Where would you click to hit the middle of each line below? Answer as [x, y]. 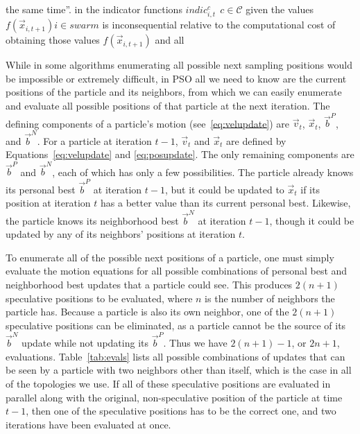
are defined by [256, 140]
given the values [280, 9]
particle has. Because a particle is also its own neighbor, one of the [147, 312]
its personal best [41, 189]
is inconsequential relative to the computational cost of [219, 25]
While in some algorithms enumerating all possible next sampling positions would [179, 65]
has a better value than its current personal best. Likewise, [226, 203]
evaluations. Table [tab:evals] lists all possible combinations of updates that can [175, 356]
